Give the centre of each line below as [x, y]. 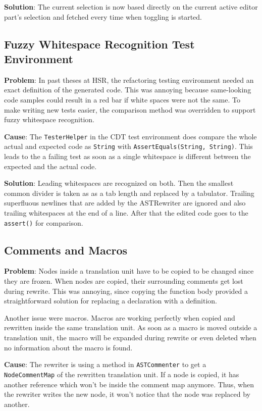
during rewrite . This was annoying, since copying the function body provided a [126, 291]
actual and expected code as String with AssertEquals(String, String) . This [128, 146]
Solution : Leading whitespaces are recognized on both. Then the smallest [119, 183]
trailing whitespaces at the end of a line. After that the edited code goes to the [126, 213]
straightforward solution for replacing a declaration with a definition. [111, 301]
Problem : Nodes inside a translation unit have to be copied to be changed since [129, 271]
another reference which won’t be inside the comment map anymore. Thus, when [129, 384]
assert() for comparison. [44, 222]
